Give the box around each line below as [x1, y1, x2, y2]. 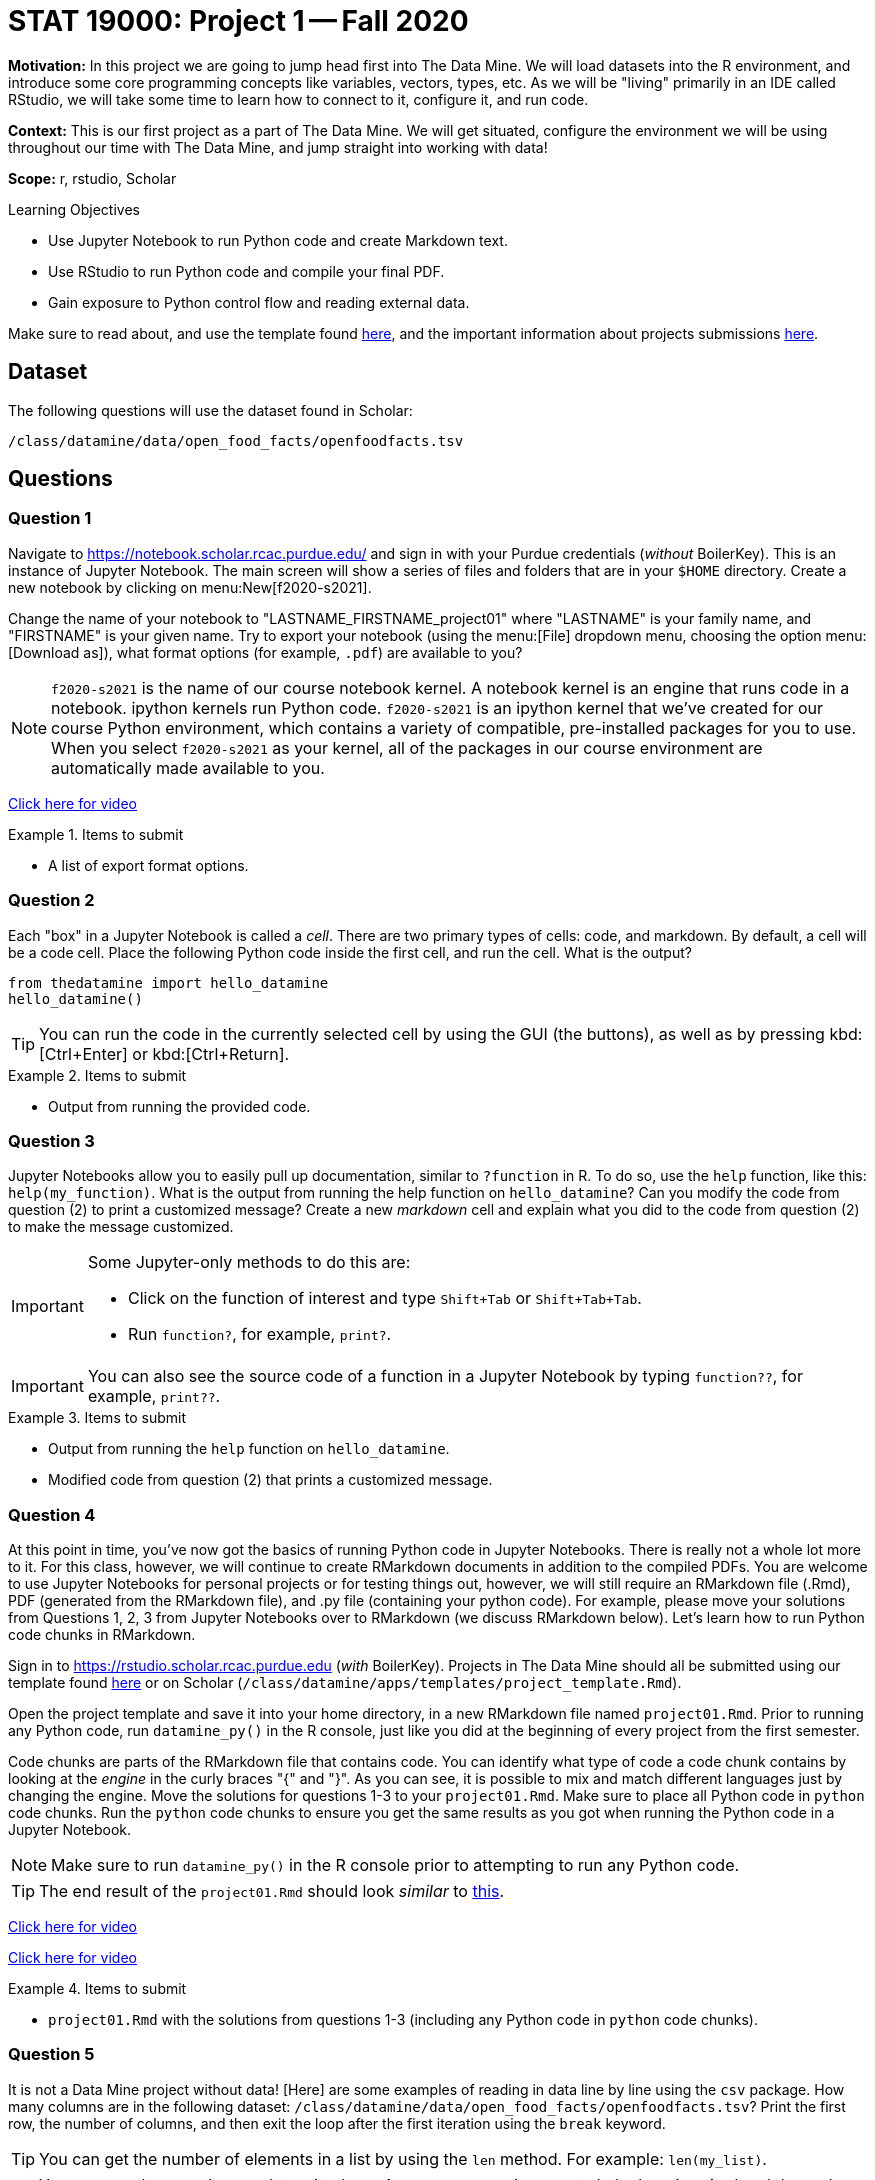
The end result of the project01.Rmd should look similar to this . [39, 1881, 505, 1902]
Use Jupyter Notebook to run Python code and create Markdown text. [48, 231, 508, 249]
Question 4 [8, 1504, 96, 1525]
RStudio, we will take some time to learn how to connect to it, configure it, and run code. [8, 90, 589, 108]
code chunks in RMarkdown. [8, 1626, 196, 1644]
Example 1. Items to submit [8, 825, 184, 843]
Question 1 [8, 508, 92, 529]
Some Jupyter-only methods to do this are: [87, 1252, 411, 1273]
